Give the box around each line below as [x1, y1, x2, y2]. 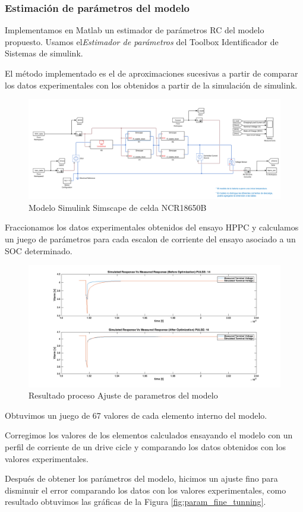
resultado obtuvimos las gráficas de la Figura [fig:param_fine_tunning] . [5, 495, 266, 508]
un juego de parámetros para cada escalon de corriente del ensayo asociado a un [5, 233, 296, 245]
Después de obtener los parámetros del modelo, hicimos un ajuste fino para [5, 472, 278, 485]
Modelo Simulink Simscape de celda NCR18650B [29, 201, 207, 213]
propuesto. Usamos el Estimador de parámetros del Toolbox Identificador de [5, 35, 279, 48]
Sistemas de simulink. [5, 47, 83, 59]
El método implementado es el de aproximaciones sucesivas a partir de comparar [5, 67, 298, 79]
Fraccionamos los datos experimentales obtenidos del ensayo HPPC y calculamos [5, 221, 299, 233]
